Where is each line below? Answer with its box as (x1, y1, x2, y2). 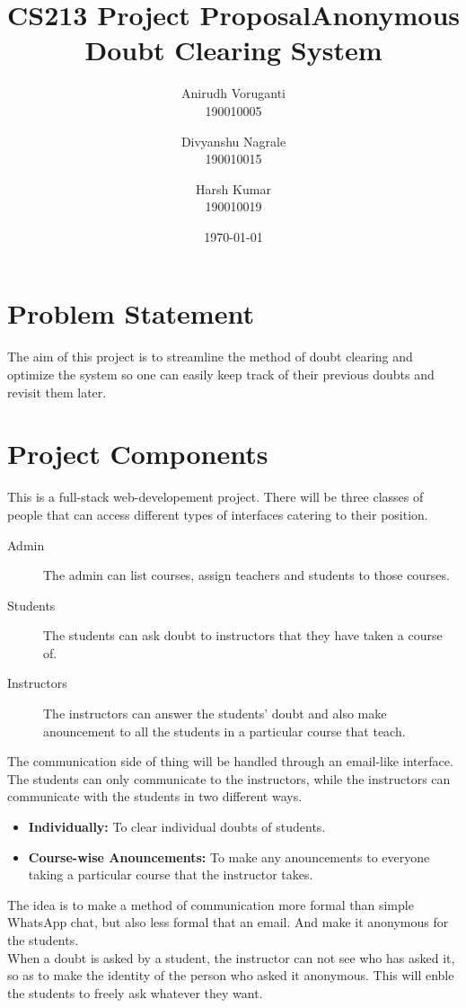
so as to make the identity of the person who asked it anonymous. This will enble (7, 966, 454, 985)
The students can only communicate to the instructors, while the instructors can (7, 769, 451, 788)
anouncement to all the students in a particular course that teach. (43, 721, 406, 740)
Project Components (7, 435, 268, 472)
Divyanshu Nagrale (180, 131, 286, 150)
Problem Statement (7, 295, 254, 332)
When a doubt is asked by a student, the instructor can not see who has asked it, (7, 948, 455, 967)
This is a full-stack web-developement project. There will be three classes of (7, 487, 424, 506)
